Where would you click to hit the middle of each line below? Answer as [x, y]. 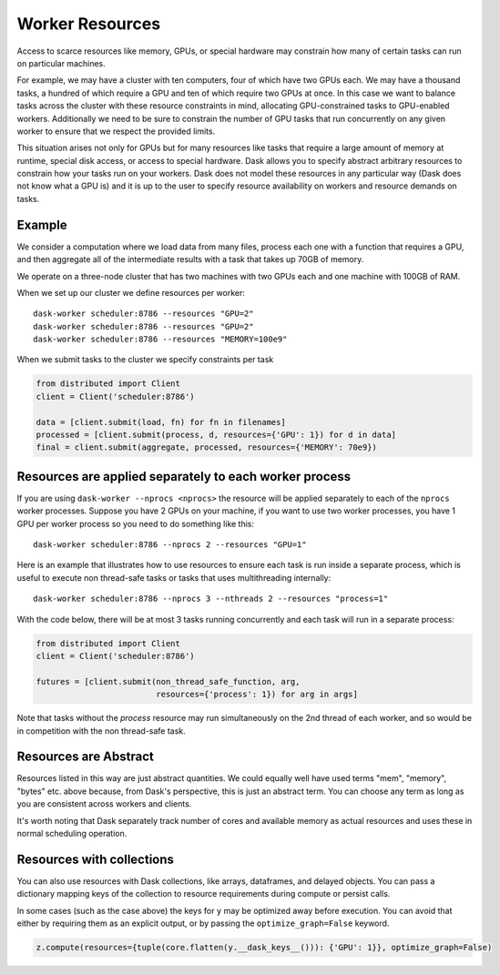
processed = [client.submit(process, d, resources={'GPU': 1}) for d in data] [216, 435]
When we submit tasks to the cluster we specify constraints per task [145, 360]
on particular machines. [61, 63]
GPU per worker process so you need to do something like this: [136, 523]
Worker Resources [89, 24]
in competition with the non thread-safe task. [101, 731]
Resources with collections [96, 859]
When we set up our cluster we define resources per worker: [131, 292]
